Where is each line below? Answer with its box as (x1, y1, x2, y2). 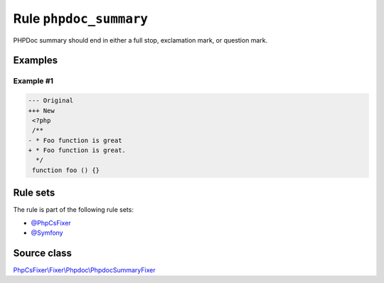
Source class (13, 247, 73, 259)
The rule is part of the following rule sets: (13, 205, 134, 214)
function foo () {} (32, 166, 100, 174)
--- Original (28, 97, 74, 105)
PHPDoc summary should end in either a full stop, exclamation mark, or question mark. (13, 36, 268, 44)
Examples (13, 54, 58, 67)
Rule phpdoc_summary (13, 11, 149, 26)
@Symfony (31, 228, 63, 237)
